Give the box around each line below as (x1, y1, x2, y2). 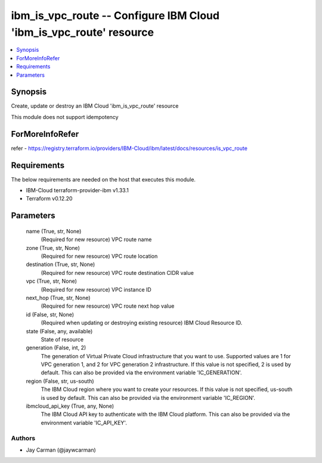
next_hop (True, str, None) (26, 294, 91, 301)
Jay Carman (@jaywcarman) (26, 446, 97, 453)
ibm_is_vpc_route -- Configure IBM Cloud (11, 9, 220, 22)
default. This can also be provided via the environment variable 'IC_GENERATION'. (41, 369, 242, 376)
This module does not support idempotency (11, 113, 119, 120)
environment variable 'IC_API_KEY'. (41, 419, 128, 426)
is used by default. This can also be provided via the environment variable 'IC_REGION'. (41, 394, 256, 401)
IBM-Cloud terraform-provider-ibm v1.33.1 (26, 187, 129, 194)
